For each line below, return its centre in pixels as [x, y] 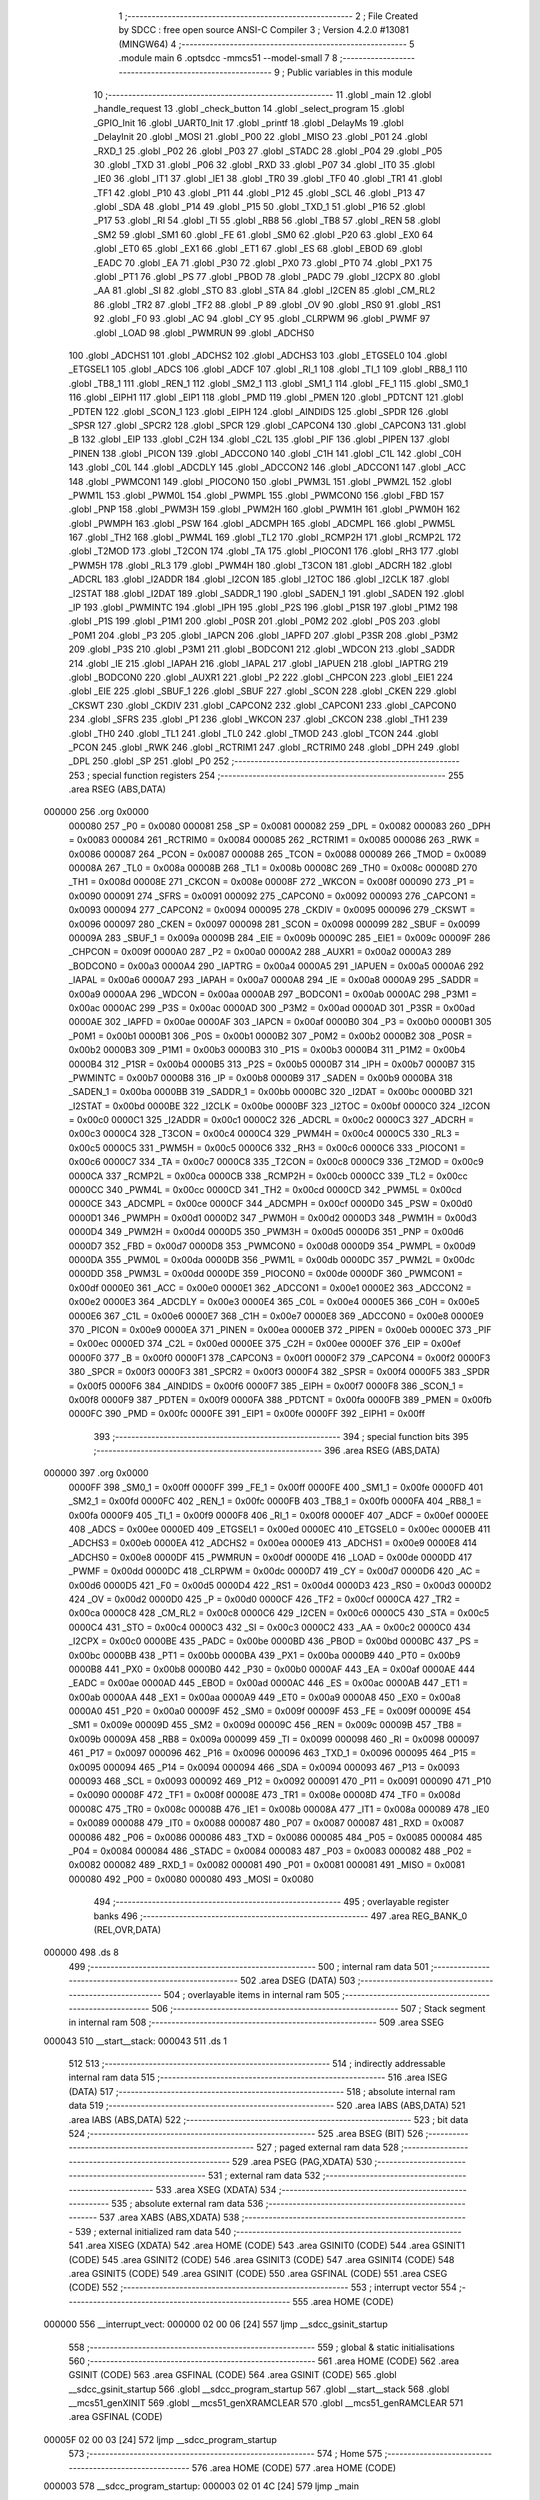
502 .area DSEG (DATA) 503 [298, 1981]
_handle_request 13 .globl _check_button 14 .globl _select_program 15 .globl [249, 109]
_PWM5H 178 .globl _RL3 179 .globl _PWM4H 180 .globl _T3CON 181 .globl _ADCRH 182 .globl [260, 565]
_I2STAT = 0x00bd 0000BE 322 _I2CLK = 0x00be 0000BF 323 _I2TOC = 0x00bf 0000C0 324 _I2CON [279, 1106]
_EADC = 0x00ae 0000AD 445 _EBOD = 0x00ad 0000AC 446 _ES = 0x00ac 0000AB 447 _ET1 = [268, 1683]
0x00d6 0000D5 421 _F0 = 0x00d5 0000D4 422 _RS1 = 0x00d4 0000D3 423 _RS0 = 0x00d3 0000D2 [280, 1585]
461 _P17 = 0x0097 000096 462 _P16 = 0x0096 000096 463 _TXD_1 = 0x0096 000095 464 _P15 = [272, 1753]
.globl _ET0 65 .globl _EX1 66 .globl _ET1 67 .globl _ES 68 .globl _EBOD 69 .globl [258, 249]
